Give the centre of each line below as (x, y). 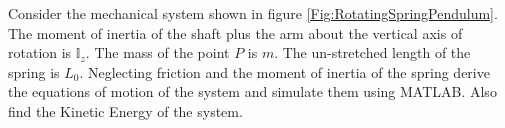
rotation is (40, 52)
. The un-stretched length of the (372, 52)
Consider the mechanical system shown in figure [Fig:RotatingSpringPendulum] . (253, 13)
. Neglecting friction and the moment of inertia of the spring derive (284, 71)
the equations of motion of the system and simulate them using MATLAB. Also (252, 91)
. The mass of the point (157, 52)
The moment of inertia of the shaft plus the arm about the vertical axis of (235, 32)
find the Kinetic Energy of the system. (125, 110)
